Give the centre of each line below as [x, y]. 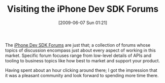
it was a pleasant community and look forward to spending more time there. [82, 75]
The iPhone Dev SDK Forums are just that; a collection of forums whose [78, 45]
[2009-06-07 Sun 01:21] [83, 23]
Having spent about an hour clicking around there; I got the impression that [81, 70]
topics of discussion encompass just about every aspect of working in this [81, 50]
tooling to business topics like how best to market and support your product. [82, 60]
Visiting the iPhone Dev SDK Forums [83, 9]
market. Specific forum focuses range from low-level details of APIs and [78, 55]
